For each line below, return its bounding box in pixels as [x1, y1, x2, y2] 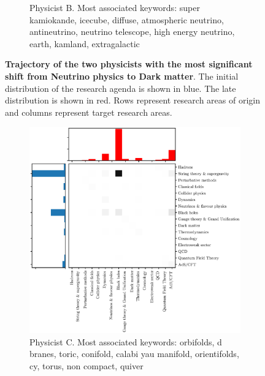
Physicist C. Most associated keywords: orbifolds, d [29, 335, 222, 348]
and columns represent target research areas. [5, 105, 172, 118]
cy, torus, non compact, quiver [29, 359, 144, 372]
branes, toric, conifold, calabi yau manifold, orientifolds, [29, 347, 239, 360]
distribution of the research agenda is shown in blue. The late [5, 81, 236, 94]
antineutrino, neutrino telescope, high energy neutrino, [29, 25, 235, 38]
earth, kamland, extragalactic [29, 37, 140, 50]
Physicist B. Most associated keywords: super [29, 1, 200, 13]
